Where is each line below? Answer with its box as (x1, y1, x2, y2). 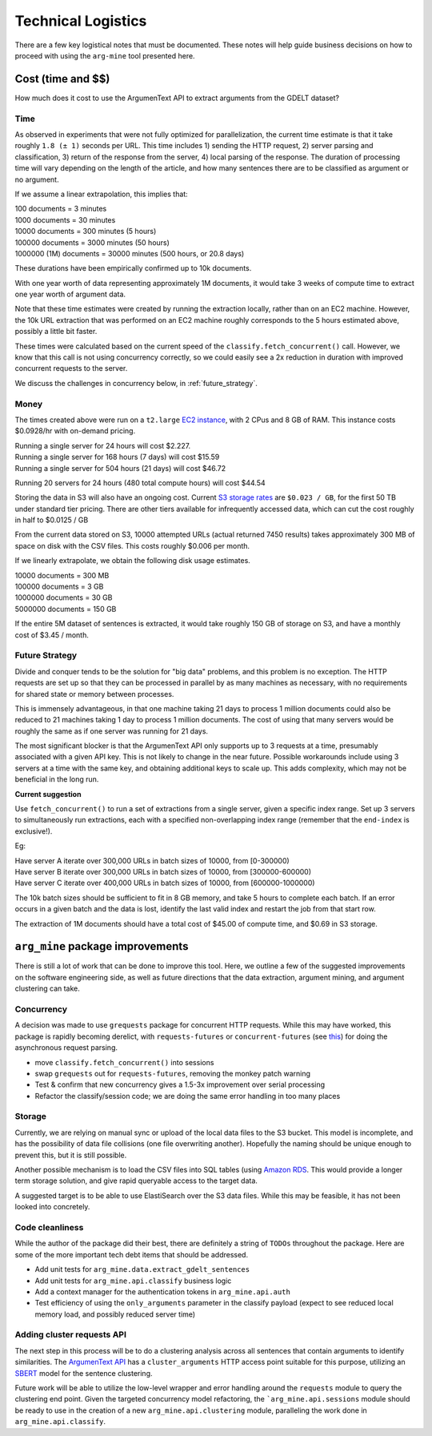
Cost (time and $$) (14, 72, 110, 86)
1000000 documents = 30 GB (14, 593, 113, 602)
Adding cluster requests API (14, 1329, 127, 1341)
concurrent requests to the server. (14, 364, 128, 373)
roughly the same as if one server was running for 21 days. (14, 726, 208, 736)
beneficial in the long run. (14, 774, 99, 784)
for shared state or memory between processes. (14, 689, 174, 698)
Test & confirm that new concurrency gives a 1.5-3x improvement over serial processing (34, 1080, 326, 1089)
